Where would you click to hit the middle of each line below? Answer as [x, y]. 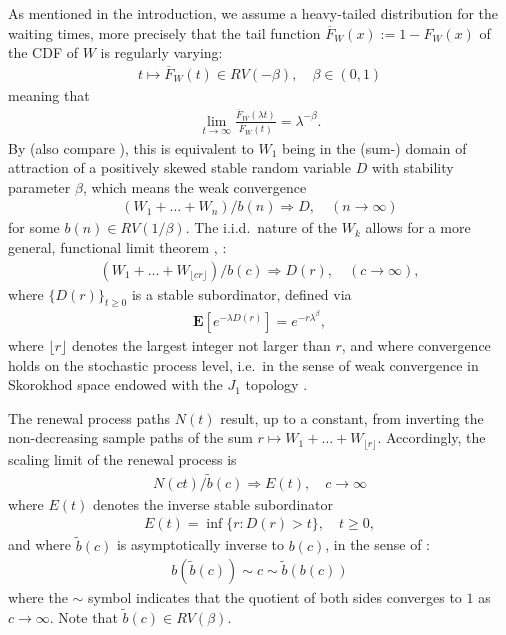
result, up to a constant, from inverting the [352, 417]
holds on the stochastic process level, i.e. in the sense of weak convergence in [243, 364]
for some [34, 227]
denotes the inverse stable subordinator [213, 503]
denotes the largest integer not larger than [201, 345]
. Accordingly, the [431, 437]
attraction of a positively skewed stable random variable [179, 167]
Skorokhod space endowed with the [115, 384]
